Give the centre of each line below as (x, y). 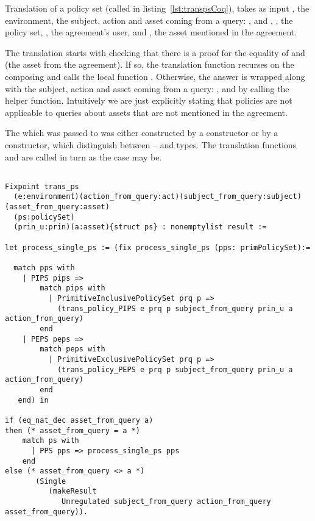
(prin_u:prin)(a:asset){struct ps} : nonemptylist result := (140, 227)
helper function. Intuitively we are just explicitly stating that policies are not (149, 100)
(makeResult (73, 491)
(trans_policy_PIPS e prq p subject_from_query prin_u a (175, 308)
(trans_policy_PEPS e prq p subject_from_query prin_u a (175, 369)
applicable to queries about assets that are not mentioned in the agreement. (146, 112)
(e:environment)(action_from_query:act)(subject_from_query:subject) (157, 197)
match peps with (73, 349)
